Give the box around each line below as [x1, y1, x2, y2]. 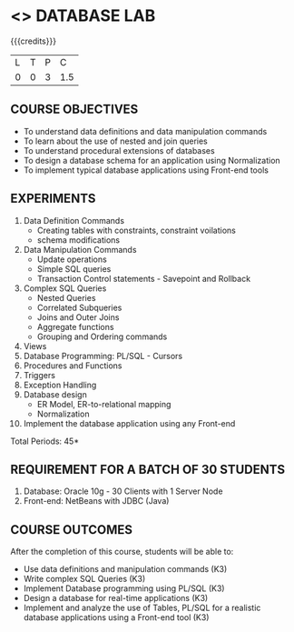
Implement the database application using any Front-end [23, 417, 236, 428]
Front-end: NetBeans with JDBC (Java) [23, 496, 170, 507]
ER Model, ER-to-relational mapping [36, 398, 171, 409]
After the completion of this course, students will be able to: [10, 547, 234, 557]
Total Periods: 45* [10, 436, 80, 446]
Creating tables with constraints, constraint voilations [36, 225, 237, 236]
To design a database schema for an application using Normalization [23, 155, 280, 166]
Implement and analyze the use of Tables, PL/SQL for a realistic [23, 602, 261, 614]
